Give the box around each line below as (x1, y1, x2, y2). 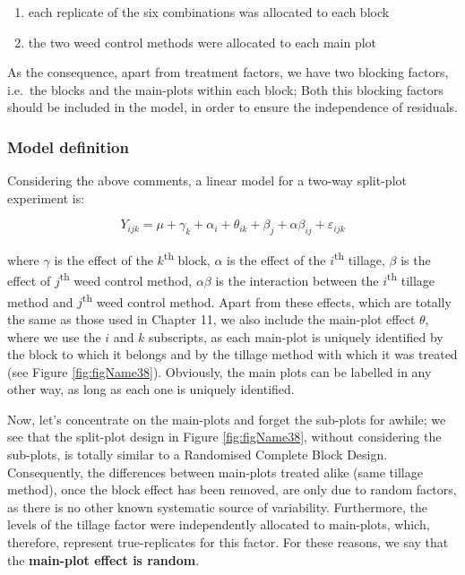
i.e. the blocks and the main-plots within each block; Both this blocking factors (7, 80, 443, 99)
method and (7, 292, 73, 311)
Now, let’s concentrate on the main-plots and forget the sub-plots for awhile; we (7, 409, 446, 428)
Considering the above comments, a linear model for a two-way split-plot (7, 171, 407, 190)
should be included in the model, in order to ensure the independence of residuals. (7, 98, 458, 116)
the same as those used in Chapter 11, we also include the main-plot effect (7, 309, 416, 328)
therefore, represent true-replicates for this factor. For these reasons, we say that (7, 533, 449, 552)
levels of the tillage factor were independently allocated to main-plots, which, (7, 515, 430, 534)
